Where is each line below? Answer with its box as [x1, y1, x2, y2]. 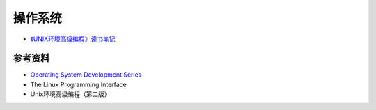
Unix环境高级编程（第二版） [30, 90, 111, 98]
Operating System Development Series [30, 71, 142, 79]
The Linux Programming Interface [30, 80, 127, 89]
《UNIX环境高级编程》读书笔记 [30, 35, 116, 43]
